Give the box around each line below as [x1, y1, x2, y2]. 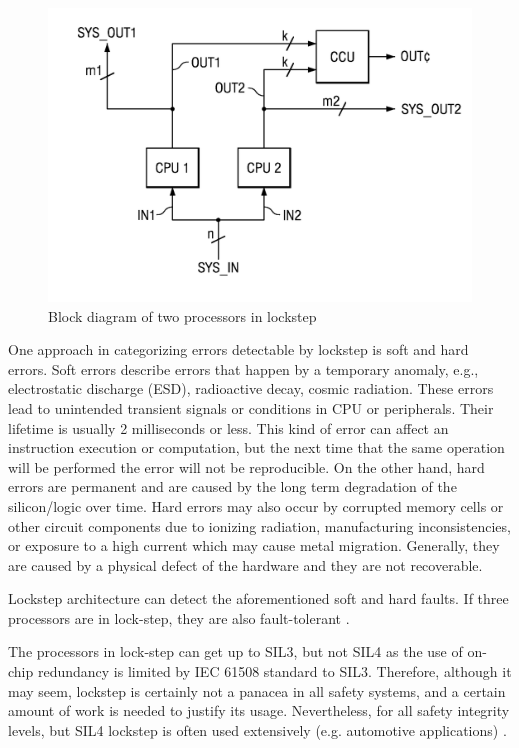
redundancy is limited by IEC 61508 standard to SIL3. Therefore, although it [37, 661, 512, 682]
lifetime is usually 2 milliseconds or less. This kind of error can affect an [8, 417, 449, 438]
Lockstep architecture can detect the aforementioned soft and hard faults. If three [8, 588, 509, 609]
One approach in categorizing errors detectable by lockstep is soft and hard [8, 339, 469, 360]
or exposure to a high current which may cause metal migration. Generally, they [8, 535, 500, 556]
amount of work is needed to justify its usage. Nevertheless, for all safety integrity [8, 700, 510, 721]
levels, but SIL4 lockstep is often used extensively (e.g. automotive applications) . [8, 719, 507, 740]
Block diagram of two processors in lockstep [48, 305, 317, 326]
